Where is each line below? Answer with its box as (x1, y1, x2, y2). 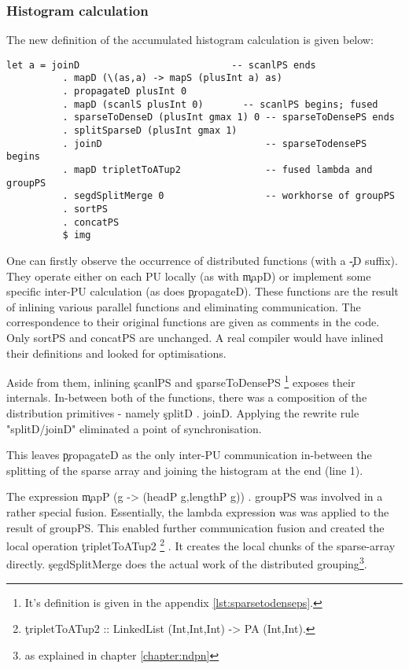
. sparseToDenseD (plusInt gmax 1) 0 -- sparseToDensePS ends (62, 112, 395, 123)
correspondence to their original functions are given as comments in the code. (6, 314, 380, 330)
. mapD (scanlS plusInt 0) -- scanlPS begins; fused (62, 98, 378, 110)
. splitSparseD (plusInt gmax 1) (62, 125, 238, 137)
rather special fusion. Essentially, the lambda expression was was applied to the (6, 503, 389, 520)
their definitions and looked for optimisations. (6, 344, 227, 361)
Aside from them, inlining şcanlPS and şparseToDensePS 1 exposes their (6, 372, 356, 390)
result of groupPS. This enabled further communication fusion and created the (6, 519, 385, 535)
